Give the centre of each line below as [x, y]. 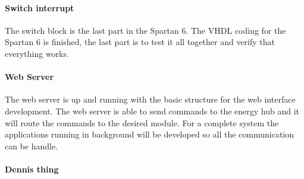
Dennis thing [32, 169]
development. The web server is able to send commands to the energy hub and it [152, 111]
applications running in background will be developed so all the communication [150, 134]
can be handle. [32, 146]
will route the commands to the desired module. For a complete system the [142, 122]
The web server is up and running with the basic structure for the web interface [150, 99]
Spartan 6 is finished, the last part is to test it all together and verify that [140, 42]
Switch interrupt [40, 7]
